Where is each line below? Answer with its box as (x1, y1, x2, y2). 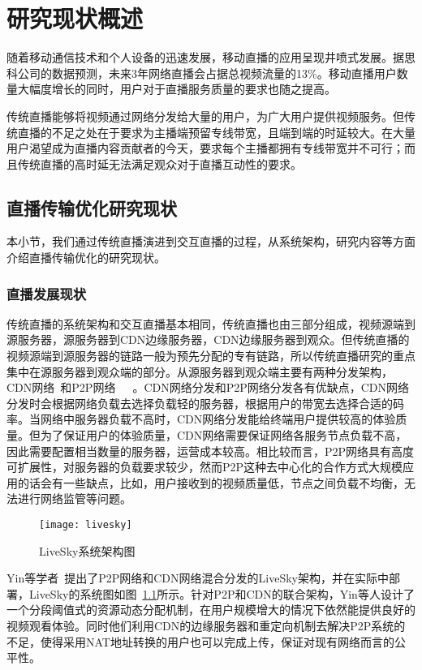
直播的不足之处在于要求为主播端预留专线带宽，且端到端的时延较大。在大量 (17, 123, 416, 140)
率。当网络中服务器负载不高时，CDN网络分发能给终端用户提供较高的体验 (6, 410, 396, 427)
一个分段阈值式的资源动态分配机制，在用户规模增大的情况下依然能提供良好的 (6, 601, 416, 618)
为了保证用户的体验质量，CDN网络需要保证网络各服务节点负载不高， (40, 427, 407, 444)
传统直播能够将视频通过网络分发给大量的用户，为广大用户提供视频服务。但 (6, 107, 404, 124)
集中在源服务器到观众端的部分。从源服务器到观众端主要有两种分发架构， (6, 363, 393, 380)
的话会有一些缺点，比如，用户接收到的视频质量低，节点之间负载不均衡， (17, 474, 404, 491)
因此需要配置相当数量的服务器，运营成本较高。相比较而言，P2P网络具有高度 (6, 442, 415, 459)
